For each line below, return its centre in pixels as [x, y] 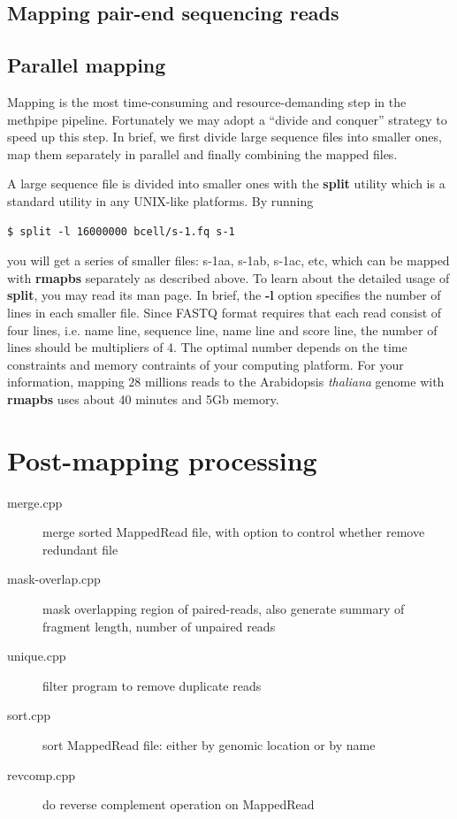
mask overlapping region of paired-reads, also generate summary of [224, 608]
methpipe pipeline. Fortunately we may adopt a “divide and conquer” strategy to [227, 119]
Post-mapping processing [162, 459]
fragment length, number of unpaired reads [159, 626]
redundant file [80, 549]
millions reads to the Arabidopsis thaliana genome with [295, 382]
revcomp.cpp [42, 774]
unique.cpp [37, 656]
